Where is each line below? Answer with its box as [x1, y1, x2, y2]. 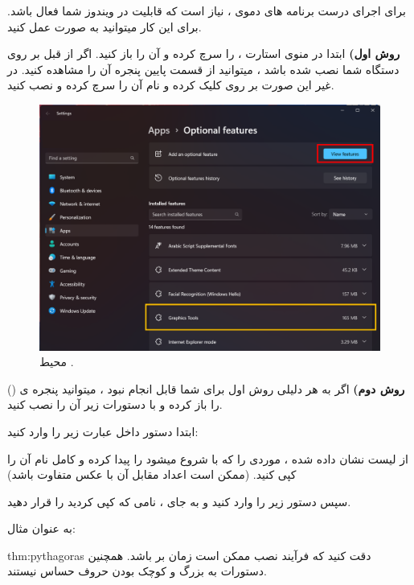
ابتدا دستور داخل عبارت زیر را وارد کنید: [7, 422, 199, 439]
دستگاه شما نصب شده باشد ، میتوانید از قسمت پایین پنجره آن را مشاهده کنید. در [7, 60, 400, 77]
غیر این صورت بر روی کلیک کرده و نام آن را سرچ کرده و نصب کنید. [7, 76, 334, 93]
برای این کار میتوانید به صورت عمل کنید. [7, 18, 202, 35]
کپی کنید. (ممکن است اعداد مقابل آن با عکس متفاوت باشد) [7, 466, 297, 483]
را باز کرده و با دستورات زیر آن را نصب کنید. [7, 396, 223, 413]
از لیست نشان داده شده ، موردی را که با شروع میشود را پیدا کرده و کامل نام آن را [7, 450, 408, 467]
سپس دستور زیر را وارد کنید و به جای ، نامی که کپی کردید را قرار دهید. [7, 492, 351, 509]
